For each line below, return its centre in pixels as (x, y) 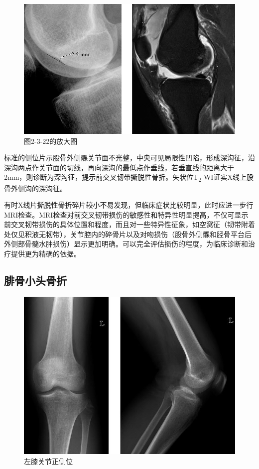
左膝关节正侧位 (48, 461)
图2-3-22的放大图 (51, 141)
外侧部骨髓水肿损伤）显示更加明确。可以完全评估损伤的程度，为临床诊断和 (126, 244)
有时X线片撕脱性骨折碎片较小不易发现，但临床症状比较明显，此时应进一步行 (129, 205)
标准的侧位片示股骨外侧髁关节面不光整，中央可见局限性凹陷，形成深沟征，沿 (129, 158)
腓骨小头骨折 (35, 281)
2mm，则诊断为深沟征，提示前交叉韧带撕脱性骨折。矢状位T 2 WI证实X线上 (125, 178)
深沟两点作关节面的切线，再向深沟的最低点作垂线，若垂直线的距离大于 (119, 167)
